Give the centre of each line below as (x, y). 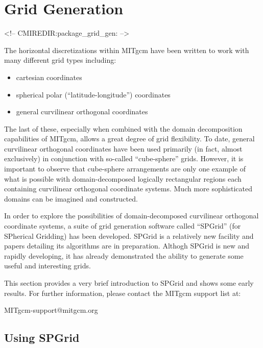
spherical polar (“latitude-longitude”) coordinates (93, 94)
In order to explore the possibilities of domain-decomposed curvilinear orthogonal (131, 216)
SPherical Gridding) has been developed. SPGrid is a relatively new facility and (129, 235)
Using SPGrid (42, 338)
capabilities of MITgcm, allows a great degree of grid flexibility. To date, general (129, 139)
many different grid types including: (60, 60)
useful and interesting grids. (47, 266)
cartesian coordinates (49, 77)
